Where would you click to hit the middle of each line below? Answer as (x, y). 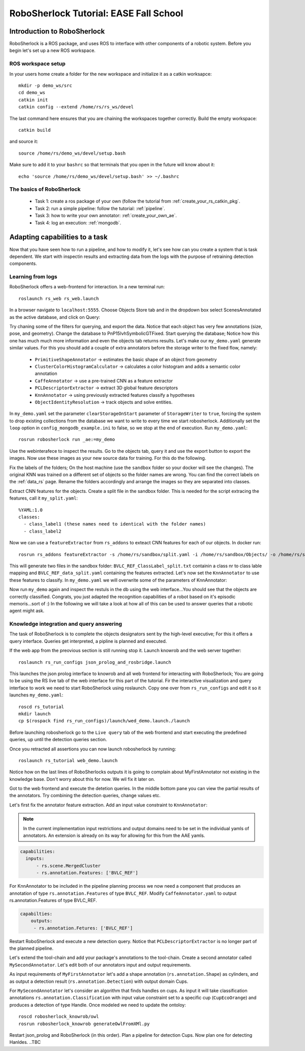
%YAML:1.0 (30, 510)
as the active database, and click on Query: (55, 317)
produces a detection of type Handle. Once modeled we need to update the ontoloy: (98, 1005)
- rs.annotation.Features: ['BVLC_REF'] (87, 873)
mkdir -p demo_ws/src (45, 85)
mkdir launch (35, 714)
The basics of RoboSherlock (45, 189)
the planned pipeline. (31, 948)
